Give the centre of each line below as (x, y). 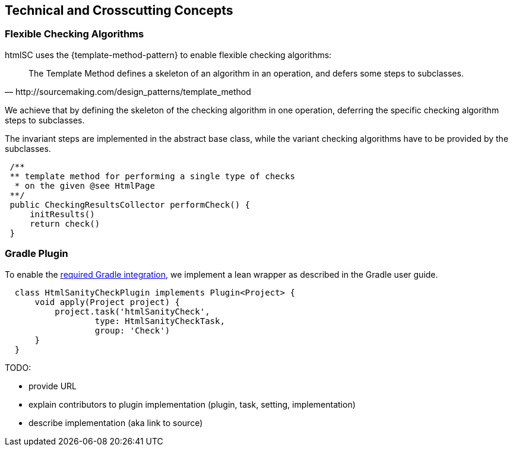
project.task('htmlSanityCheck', (132, 311)
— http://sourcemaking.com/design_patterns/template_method (128, 91)
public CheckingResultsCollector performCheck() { (130, 204)
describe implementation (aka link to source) (116, 423)
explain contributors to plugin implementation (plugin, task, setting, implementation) (192, 404)
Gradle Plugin (37, 254)
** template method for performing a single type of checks (152, 176)
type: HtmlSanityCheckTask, (160, 321)
